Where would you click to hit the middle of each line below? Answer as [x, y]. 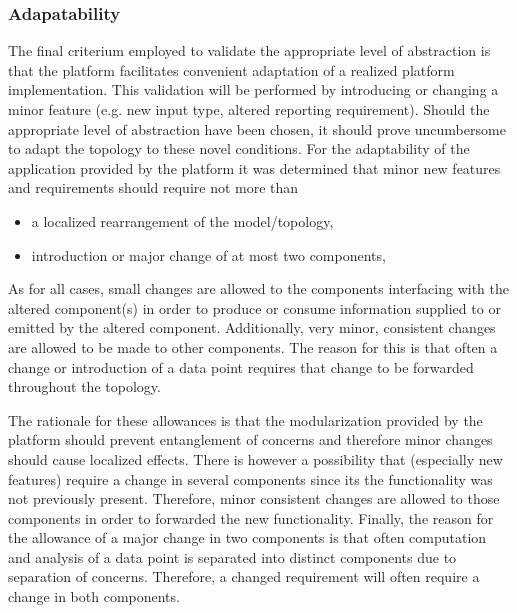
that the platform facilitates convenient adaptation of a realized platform [231, 69]
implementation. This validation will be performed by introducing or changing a [253, 89]
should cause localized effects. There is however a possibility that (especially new [255, 458]
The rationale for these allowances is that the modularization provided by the [245, 419]
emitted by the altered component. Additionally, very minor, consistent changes [252, 327]
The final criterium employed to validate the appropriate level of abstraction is [249, 50]
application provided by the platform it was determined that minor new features [254, 167]
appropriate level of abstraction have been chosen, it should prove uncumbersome [257, 128]
